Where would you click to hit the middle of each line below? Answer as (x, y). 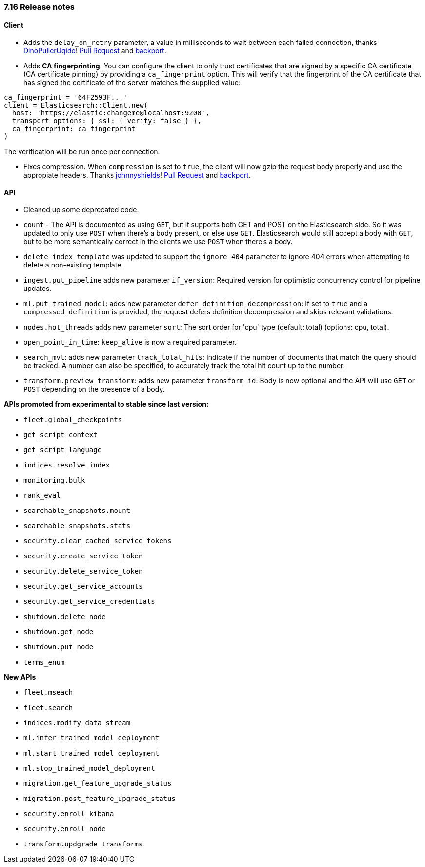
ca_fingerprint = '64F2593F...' (66, 98)
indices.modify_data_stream (77, 723)
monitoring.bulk (54, 480)
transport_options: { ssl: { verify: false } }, (107, 121)
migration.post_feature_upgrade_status (100, 799)
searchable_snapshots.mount (77, 511)
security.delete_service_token (83, 571)
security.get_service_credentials (89, 602)
